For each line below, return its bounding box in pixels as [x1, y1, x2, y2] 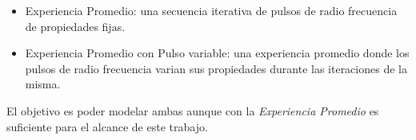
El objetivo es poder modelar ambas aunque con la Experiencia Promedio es [6, 102, 379, 119]
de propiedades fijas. [25, 17, 126, 34]
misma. [25, 76, 61, 92]
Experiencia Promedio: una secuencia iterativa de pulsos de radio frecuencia [25, 2, 398, 18]
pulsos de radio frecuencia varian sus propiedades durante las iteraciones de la [25, 60, 407, 76]
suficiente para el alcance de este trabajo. [6, 118, 208, 134]
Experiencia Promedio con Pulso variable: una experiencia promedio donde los [25, 45, 410, 61]
